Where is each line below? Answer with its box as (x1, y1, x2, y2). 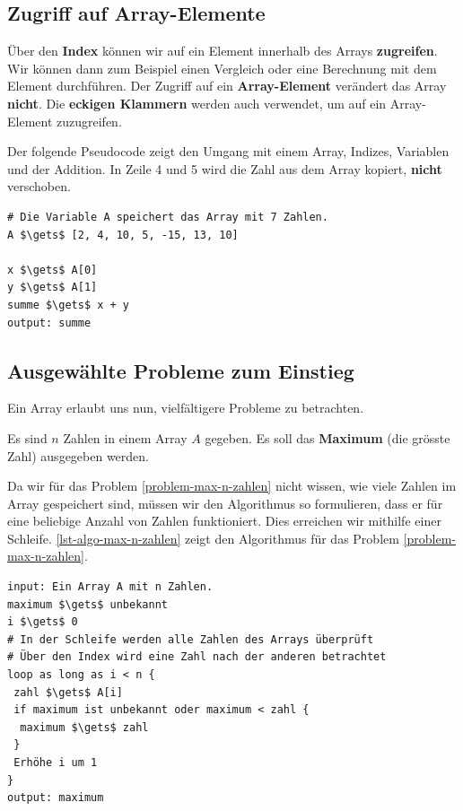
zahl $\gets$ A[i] (13, 685, 123, 699)
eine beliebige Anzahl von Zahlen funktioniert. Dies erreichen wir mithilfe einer (7, 511, 441, 530)
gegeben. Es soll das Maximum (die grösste (205, 428, 450, 447)
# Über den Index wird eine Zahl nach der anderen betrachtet (7, 650, 387, 664)
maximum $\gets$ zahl (20, 720, 149, 734)
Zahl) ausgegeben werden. (7, 446, 150, 465)
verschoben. (7, 177, 71, 196)
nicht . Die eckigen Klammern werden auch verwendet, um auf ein (7, 93, 387, 112)
